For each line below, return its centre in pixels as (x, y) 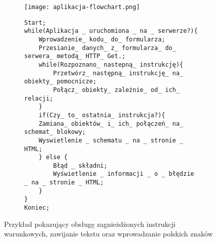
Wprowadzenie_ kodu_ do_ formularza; (102, 39)
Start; (35, 22)
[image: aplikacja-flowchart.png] (82, 7)
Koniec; (37, 208)
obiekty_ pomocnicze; (61, 82)
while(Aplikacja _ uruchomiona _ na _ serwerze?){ (111, 31)
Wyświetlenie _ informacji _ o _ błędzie (124, 174)
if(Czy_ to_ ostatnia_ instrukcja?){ (102, 115)
